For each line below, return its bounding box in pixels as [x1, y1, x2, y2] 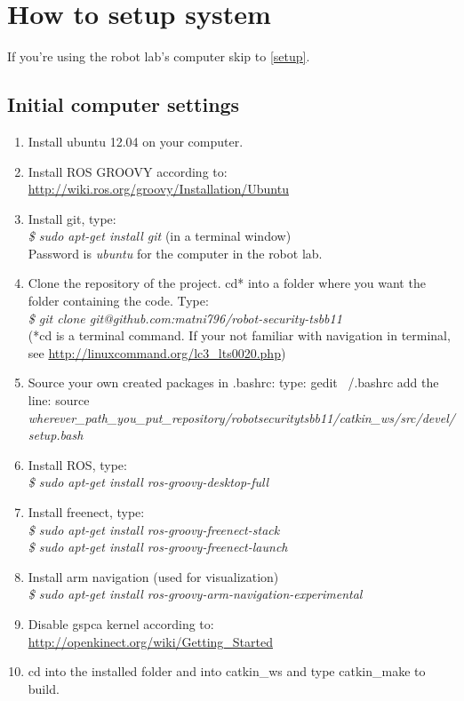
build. [28, 679, 60, 697]
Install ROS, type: [28, 455, 127, 474]
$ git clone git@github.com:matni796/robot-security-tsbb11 [28, 308, 342, 327]
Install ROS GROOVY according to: [28, 162, 228, 180]
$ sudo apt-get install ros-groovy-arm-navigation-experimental [28, 585, 363, 603]
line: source [28, 391, 90, 410]
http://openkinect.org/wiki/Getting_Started [28, 632, 273, 650]
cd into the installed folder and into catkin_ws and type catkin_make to [28, 662, 426, 681]
